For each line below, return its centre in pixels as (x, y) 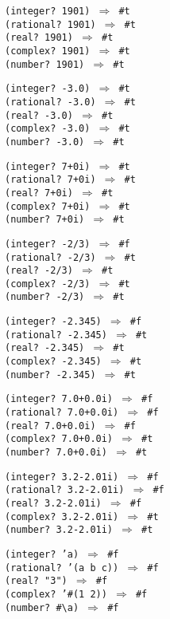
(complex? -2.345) (53, 362)
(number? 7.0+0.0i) (56, 453)
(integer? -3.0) (48, 89)
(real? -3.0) (39, 115)
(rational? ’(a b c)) (62, 568)
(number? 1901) (45, 64)
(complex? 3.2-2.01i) (62, 516)
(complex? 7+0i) (48, 206)
